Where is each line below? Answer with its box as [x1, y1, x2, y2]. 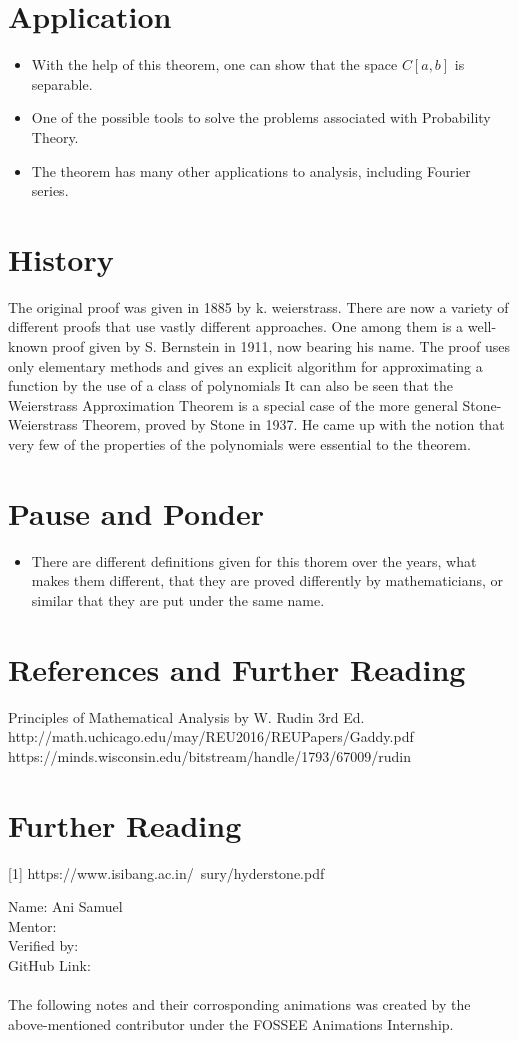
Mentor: [8, 915, 57, 936]
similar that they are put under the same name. [31, 589, 325, 610]
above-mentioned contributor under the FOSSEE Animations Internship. [8, 1013, 454, 1034]
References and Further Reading [8, 648, 466, 689]
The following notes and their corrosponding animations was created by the [8, 994, 471, 1015]
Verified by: [8, 935, 79, 956]
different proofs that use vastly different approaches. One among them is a [8, 316, 464, 337]
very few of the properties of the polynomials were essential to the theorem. [8, 433, 471, 454]
